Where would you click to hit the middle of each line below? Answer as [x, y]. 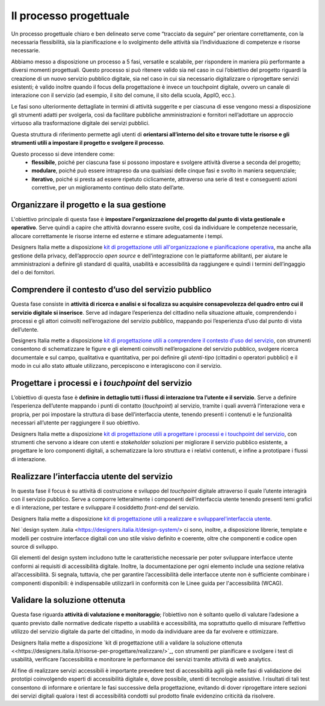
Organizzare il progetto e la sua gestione [89, 205]
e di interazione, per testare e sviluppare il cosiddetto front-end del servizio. [105, 508]
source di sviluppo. [35, 546]
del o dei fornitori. [33, 273]
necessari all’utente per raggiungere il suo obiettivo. [76, 423]
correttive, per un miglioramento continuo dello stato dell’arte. [108, 188]
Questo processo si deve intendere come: [63, 154]
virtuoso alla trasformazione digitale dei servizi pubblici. [80, 123]
